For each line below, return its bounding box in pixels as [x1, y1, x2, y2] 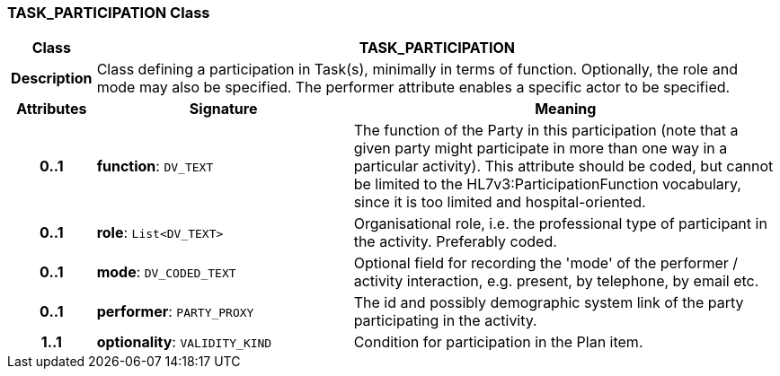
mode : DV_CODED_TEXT [96, 263, 236, 282]
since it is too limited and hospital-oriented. [353, 193, 646, 212]
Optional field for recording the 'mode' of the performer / [353, 254, 739, 273]
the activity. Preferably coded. [353, 232, 557, 251]
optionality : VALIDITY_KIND [96, 333, 272, 352]
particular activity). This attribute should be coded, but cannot [353, 157, 774, 176]
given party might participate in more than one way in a [353, 139, 728, 158]
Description [11, 69, 93, 88]
